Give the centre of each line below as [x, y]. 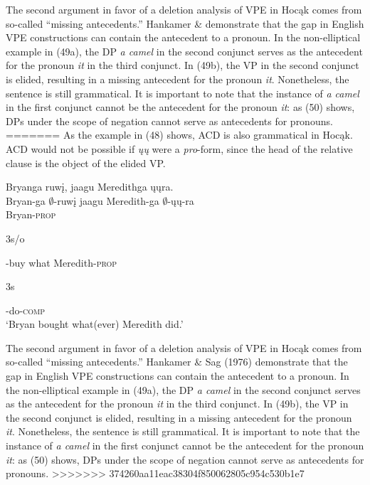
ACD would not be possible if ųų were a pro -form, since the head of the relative [179, 148]
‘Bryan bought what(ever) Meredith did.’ [95, 324]
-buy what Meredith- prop [62, 262]
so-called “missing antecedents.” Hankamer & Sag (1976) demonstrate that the [177, 362]
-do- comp [26, 310]
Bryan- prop [31, 214]
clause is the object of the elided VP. [86, 162]
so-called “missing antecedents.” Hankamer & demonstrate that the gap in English [185, 23]
